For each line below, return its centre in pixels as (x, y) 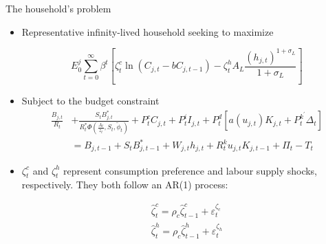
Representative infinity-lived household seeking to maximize (148, 31)
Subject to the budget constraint (90, 101)
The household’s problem (58, 8)
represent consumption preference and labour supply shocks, (190, 170)
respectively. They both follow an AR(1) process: (125, 185)
